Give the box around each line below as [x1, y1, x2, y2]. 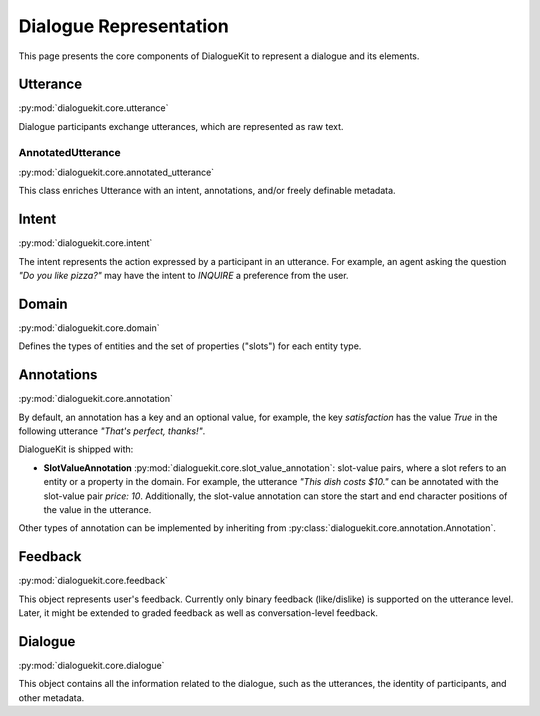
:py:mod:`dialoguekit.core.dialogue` [18, 659, 165, 671]
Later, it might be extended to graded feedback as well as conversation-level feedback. [18, 607, 379, 619]
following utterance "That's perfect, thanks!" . [18, 425, 206, 437]
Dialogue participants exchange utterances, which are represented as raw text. [18, 120, 344, 132]
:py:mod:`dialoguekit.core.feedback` [18, 575, 169, 587]
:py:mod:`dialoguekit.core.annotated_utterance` [18, 166, 215, 178]
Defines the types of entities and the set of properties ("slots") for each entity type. [18, 340, 362, 352]
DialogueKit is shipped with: [18, 443, 134, 455]
